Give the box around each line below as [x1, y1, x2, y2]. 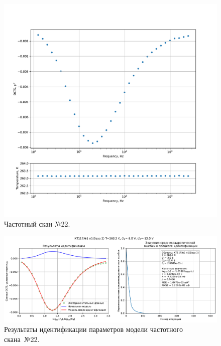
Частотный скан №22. [4, 218, 70, 229]
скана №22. [4, 333, 40, 344]
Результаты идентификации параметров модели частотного [4, 324, 183, 334]
